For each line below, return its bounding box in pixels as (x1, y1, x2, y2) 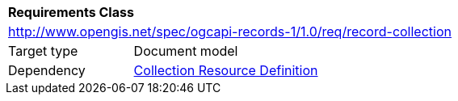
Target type (8, 43, 78, 59)
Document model (133, 43, 238, 59)
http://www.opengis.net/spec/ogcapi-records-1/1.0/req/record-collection (8, 23, 452, 40)
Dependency (8, 62, 86, 78)
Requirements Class (8, 4, 134, 20)
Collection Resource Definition (133, 62, 318, 78)
